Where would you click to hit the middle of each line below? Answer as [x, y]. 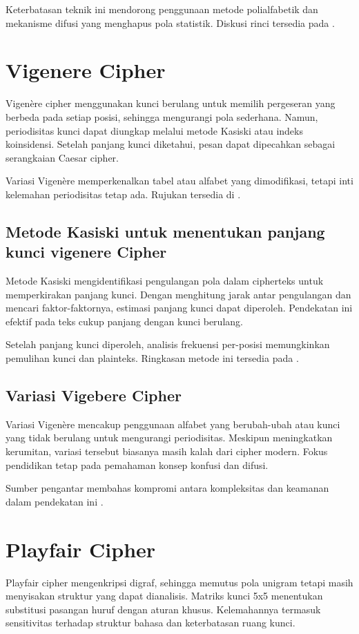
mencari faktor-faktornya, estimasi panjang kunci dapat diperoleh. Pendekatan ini [179, 308]
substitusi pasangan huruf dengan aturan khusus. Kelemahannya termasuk [163, 609]
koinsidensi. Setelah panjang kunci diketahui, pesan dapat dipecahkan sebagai [171, 144]
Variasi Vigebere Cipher [94, 395]
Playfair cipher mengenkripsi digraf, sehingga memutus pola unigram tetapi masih [179, 582]
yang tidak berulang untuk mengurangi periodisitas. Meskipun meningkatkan [169, 438]
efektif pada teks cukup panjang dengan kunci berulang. [124, 321]
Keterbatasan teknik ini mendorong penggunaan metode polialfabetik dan [162, 9]
